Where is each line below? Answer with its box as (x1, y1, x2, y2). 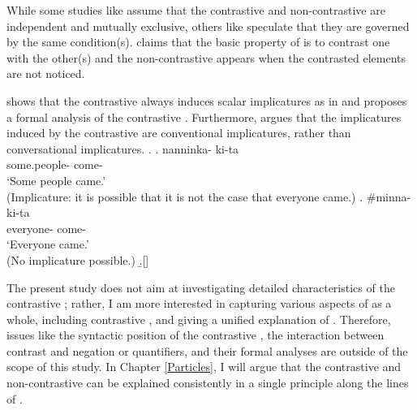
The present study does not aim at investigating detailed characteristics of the (6, 278, 395, 296)
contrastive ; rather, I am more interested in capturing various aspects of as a (6, 295, 392, 312)
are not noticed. (6, 65, 85, 82)
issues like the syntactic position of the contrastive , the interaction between (6, 326, 385, 343)
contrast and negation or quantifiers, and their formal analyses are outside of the (6, 342, 408, 359)
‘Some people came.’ (6, 171, 106, 188)
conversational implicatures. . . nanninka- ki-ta (6, 140, 239, 157)
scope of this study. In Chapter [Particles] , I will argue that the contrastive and (6, 358, 402, 375)
